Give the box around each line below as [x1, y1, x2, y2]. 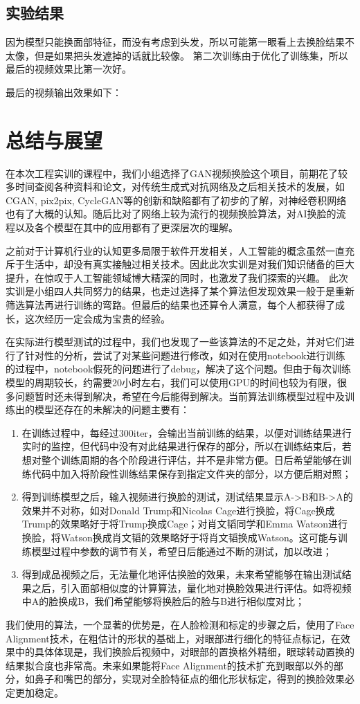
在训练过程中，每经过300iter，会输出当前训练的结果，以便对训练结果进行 [21, 425, 352, 440]
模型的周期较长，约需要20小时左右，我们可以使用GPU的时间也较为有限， [6, 375, 338, 390]
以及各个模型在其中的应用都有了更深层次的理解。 [15, 220, 238, 235]
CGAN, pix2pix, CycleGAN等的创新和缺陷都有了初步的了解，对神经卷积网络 [6, 192, 347, 207]
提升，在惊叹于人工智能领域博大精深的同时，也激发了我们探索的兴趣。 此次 [6, 270, 348, 285]
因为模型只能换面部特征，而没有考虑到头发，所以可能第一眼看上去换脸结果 [6, 35, 345, 49]
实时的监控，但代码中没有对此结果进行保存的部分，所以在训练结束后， [21, 439, 342, 453]
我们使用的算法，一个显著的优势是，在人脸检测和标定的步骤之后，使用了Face [6, 617, 354, 631]
